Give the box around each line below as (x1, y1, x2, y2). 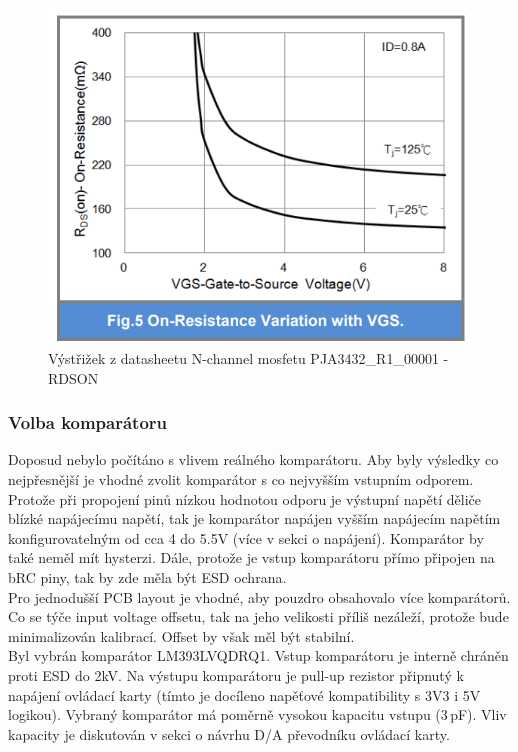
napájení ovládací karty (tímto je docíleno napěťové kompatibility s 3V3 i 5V (8, 684, 481, 705)
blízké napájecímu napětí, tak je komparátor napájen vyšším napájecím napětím (8, 508, 501, 529)
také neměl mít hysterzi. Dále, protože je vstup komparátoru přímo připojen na (8, 547, 495, 568)
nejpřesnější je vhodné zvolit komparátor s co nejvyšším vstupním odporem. (8, 469, 474, 490)
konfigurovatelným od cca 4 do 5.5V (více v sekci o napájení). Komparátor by (8, 527, 484, 548)
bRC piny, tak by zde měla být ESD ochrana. (8, 567, 287, 588)
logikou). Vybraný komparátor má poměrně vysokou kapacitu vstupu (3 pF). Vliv (8, 704, 507, 725)
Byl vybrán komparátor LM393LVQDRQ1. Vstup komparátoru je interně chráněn (8, 645, 509, 666)
